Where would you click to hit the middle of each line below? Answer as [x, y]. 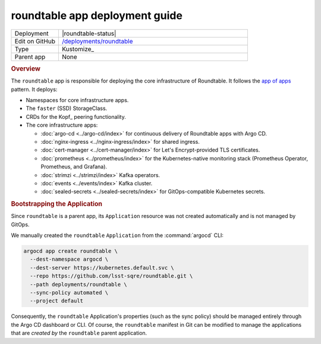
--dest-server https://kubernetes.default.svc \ [102, 268]
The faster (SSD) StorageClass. [67, 108]
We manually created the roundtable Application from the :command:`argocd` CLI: [117, 235]
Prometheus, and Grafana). [74, 167]
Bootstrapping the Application [56, 204]
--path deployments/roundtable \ [78, 284]
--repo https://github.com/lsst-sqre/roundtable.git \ [111, 276]
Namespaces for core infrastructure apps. [77, 100]
